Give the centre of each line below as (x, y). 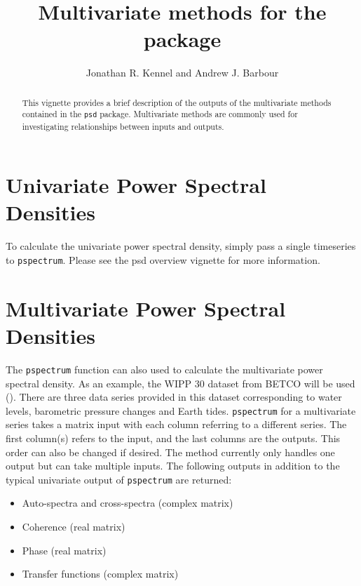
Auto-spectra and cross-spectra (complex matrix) (128, 503)
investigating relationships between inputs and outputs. (123, 126)
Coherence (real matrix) (74, 526)
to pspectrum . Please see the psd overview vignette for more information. (163, 259)
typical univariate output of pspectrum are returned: (119, 479)
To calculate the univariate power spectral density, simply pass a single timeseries (181, 246)
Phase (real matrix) (64, 550)
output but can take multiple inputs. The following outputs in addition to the (173, 466)
